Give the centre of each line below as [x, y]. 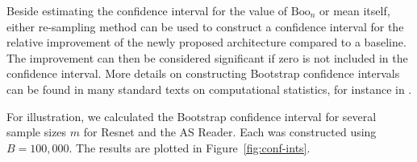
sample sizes [37, 132]
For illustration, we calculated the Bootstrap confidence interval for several [192, 116]
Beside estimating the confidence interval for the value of [147, 10]
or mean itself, [354, 10]
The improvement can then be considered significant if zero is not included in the [207, 57]
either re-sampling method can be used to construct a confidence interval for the [205, 26]
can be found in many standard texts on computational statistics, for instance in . [209, 89]
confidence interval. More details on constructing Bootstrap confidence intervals [203, 73]
